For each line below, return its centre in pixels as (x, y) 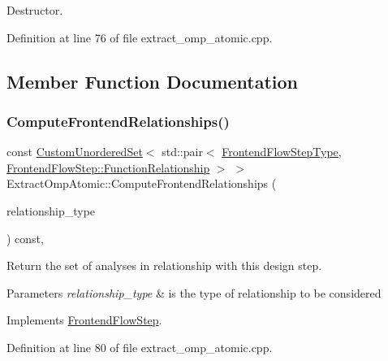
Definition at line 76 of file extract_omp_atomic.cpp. (140, 37)
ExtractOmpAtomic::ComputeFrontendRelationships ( (142, 183)
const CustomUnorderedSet (75, 152)
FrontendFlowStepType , (282, 152)
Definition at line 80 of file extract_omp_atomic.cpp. (140, 347)
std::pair (182, 152)
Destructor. (35, 10)
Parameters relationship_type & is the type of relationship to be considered (194, 292)
